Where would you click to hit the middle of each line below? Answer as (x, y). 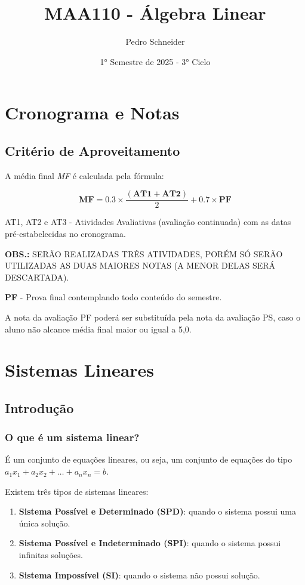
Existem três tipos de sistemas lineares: (77, 491)
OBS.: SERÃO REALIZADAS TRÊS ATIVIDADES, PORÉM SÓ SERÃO (144, 253)
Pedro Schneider (155, 41)
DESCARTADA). (37, 277)
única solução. (44, 523)
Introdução (39, 407)
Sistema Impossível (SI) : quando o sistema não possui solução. (139, 575)
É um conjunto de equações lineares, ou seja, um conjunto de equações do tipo (149, 459)
